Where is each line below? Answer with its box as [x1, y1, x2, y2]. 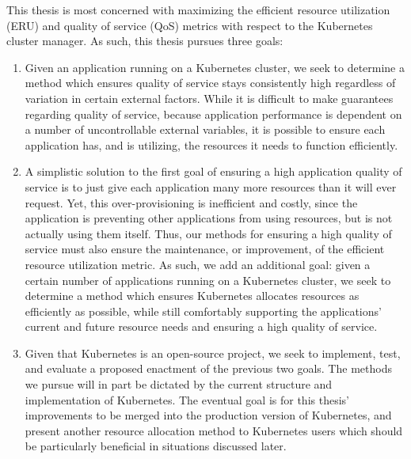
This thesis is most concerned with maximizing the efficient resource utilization [6, 2, 390, 17]
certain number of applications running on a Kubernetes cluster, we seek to [25, 271, 391, 288]
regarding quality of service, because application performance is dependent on [25, 105, 402, 122]
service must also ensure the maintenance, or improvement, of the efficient [25, 241, 385, 257]
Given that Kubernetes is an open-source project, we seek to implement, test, [25, 344, 401, 361]
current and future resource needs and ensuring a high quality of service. [25, 318, 378, 335]
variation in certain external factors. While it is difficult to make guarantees [25, 89, 394, 106]
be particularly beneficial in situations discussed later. [25, 438, 287, 454]
